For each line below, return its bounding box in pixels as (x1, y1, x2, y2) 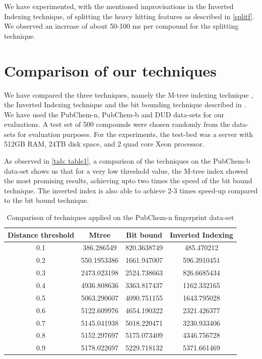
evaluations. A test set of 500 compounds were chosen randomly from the (4, 119, 230, 129)
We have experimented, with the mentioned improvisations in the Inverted (4, 1, 234, 11)
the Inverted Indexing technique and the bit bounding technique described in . (4, 99, 246, 110)
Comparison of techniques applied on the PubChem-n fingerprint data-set (7, 212, 234, 223)
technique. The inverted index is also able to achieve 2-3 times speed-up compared (4, 185, 258, 195)
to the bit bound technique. (4, 195, 89, 205)
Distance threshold (8, 229, 75, 240)
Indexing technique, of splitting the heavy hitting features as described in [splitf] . (4, 11, 254, 21)
